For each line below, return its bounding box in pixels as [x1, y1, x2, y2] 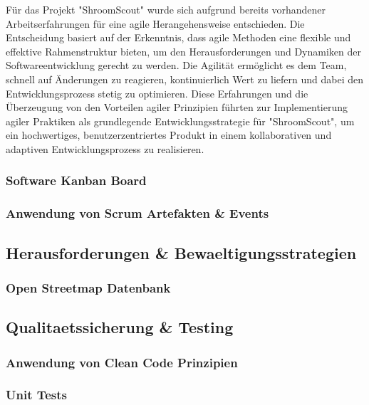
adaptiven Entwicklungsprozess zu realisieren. [6, 141, 204, 156]
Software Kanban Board [6, 172, 147, 189]
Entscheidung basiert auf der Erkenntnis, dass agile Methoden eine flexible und [6, 30, 351, 45]
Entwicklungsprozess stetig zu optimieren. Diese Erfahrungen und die [6, 85, 308, 100]
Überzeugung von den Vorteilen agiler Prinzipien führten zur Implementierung [6, 100, 348, 115]
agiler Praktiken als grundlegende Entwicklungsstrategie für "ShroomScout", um [6, 113, 355, 128]
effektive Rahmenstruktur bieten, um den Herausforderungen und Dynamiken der [6, 43, 361, 58]
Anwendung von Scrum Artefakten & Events [6, 204, 269, 222]
